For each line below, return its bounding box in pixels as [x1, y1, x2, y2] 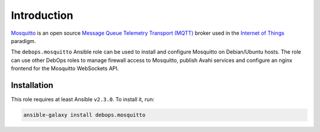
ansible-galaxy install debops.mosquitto [23, 112, 146, 118]
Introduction [11, 9, 73, 22]
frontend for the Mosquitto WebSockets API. [11, 65, 119, 72]
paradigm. [11, 37, 36, 44]
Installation [11, 80, 53, 90]
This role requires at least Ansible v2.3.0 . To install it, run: [11, 96, 155, 103]
